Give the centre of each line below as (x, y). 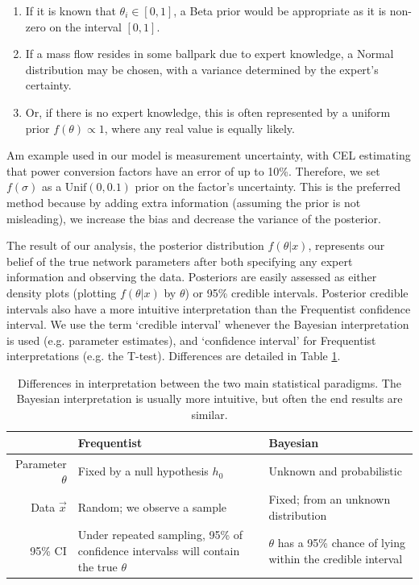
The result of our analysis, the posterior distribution (135, 245)
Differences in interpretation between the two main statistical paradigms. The (209, 382)
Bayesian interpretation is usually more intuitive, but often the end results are (209, 398)
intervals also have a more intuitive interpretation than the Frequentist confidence (209, 308)
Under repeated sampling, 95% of (160, 535)
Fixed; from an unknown (330, 498)
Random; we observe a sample (152, 506)
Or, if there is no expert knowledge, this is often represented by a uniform (208, 112)
